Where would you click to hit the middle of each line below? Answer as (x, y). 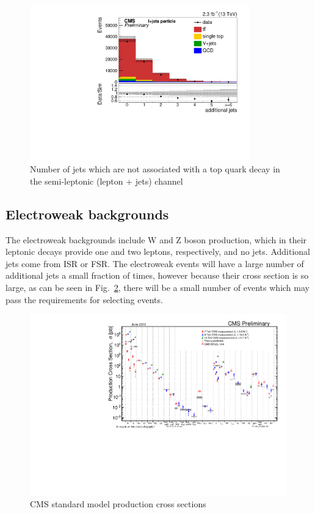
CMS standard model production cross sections (118, 504)
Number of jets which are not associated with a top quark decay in (155, 169)
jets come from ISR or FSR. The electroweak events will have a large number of (155, 263)
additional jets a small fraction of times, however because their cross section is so (157, 275)
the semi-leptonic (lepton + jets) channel (107, 181)
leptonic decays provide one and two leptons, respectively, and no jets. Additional (158, 251)
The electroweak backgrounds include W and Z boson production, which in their (156, 239)
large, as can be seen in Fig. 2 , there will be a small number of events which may (157, 288)
